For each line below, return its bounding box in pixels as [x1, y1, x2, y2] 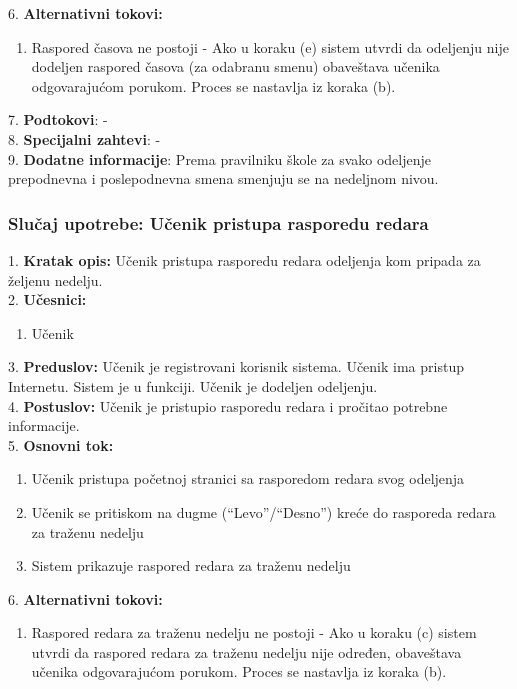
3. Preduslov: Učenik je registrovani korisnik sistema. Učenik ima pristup [8, 356, 464, 377]
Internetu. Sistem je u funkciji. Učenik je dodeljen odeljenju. [8, 375, 378, 396]
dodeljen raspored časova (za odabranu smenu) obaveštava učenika [31, 56, 440, 77]
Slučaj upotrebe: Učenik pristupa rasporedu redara [8, 210, 429, 235]
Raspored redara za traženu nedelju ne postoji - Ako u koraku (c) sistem [31, 622, 477, 643]
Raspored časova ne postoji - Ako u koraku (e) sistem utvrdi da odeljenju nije [31, 36, 509, 57]
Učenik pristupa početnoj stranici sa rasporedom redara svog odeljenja [31, 468, 465, 489]
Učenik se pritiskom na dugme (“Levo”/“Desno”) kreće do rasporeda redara [31, 501, 496, 522]
